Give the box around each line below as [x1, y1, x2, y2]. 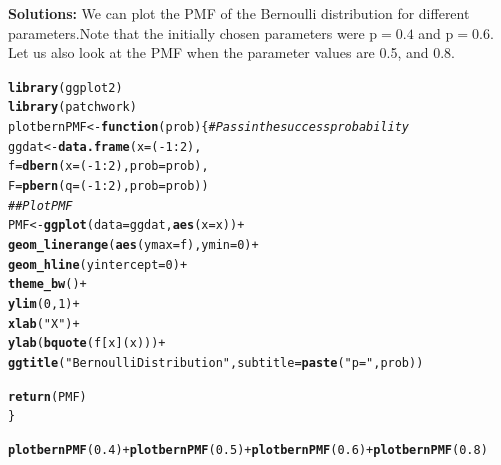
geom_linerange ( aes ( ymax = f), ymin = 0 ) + [8, 238, 259, 253]
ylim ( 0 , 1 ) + [8, 297, 80, 311]
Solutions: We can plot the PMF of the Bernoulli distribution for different [8, 3, 470, 23]
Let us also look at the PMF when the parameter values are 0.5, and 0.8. [8, 42, 455, 63]
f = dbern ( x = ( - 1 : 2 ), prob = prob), [8, 159, 209, 174]
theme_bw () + [8, 277, 87, 292]
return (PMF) [8, 389, 87, 404]
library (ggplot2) [8, 80, 123, 95]
